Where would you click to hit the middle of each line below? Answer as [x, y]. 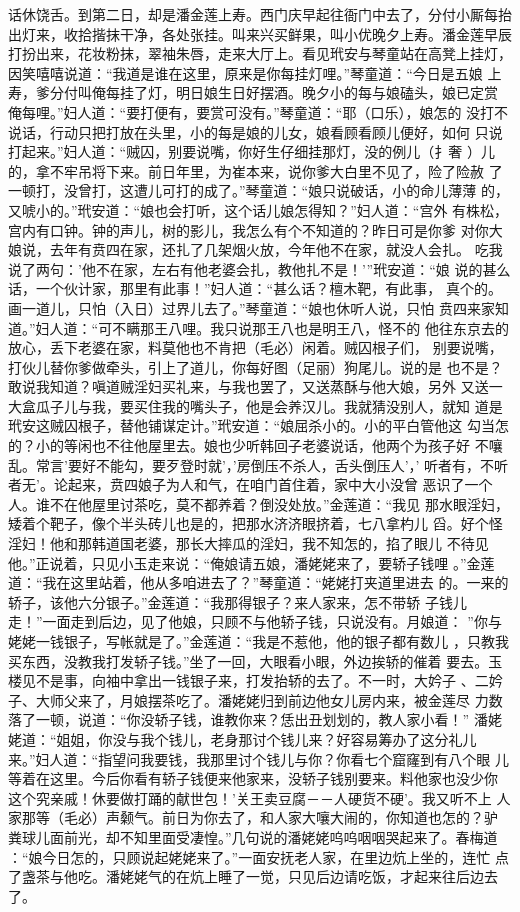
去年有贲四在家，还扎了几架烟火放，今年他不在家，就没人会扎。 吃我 [276, 249]
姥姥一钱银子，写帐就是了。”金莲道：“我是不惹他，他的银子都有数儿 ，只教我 [258, 641]
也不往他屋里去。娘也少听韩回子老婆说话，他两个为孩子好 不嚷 [297, 445]
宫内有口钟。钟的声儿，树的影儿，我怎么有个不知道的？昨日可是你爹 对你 [248, 229]
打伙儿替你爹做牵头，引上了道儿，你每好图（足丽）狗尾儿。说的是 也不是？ [255, 366]
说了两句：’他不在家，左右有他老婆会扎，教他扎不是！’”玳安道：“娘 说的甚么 [259, 268]
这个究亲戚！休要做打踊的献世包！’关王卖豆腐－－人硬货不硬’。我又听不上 [250, 797]
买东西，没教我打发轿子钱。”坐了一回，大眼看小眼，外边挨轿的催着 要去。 [248, 660]
